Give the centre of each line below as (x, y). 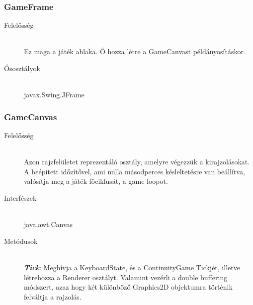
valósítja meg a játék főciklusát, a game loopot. (96, 181)
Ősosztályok (22, 68)
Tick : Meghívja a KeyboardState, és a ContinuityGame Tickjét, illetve (132, 267)
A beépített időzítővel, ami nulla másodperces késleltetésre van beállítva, (134, 171)
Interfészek (20, 197)
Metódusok (21, 241)
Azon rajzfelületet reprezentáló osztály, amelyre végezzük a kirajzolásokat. (137, 162)
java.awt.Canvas (48, 224)
